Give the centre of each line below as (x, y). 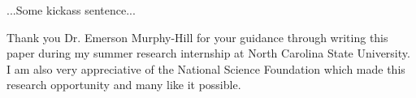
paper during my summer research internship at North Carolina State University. (208, 53)
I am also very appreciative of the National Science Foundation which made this (206, 68)
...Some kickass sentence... (71, 10)
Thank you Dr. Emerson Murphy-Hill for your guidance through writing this (197, 37)
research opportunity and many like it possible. (124, 85)
